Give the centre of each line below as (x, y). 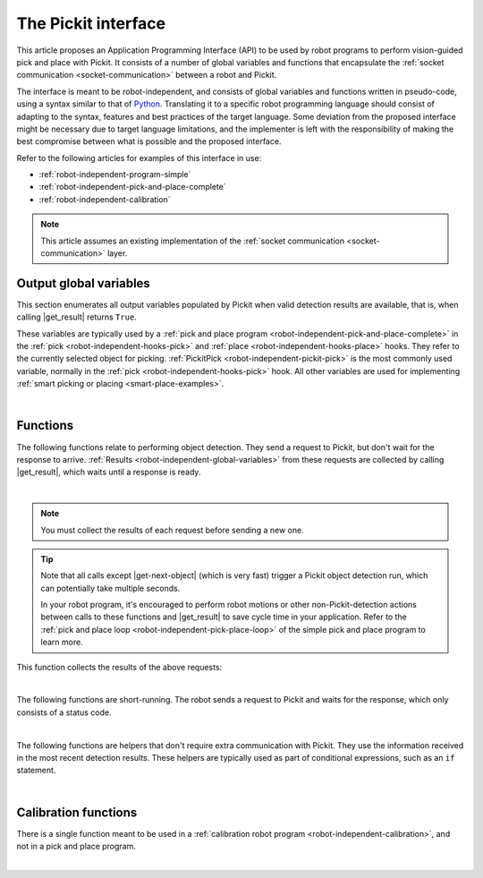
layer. (118, 253)
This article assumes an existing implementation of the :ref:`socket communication (192, 241)
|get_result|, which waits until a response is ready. (109, 472)
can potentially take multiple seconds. (110, 588)
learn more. (62, 642)
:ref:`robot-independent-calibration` (105, 199)
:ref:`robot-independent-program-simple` (115, 175)
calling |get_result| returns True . (77, 317)
